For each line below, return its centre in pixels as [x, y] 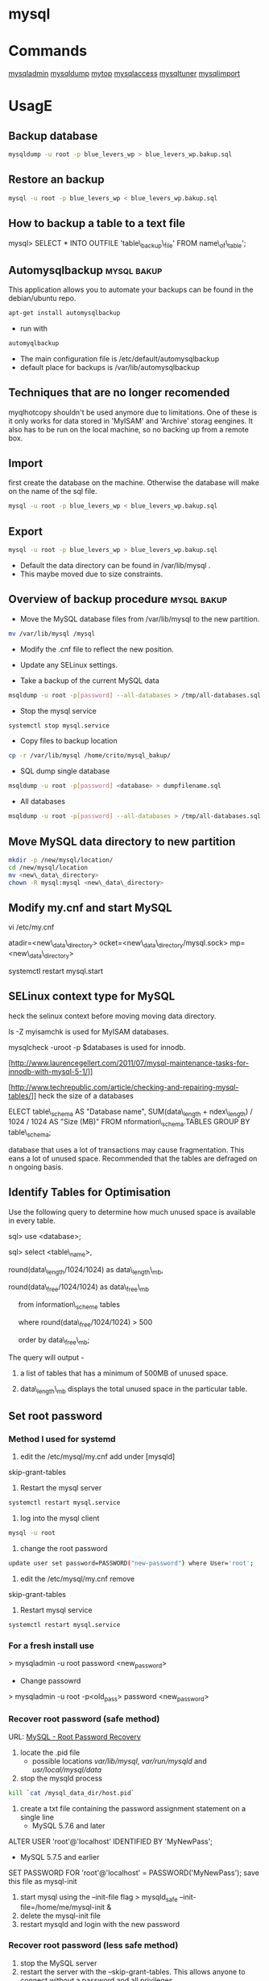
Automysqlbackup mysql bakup [85, 270]
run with [34, 328]
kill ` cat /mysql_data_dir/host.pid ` [72, 1793]
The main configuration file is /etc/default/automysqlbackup [120, 358]
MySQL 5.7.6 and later [68, 1825]
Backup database [53, 135]
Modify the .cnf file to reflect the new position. [97, 649]
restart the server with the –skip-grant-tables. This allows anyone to [132, 1971]
